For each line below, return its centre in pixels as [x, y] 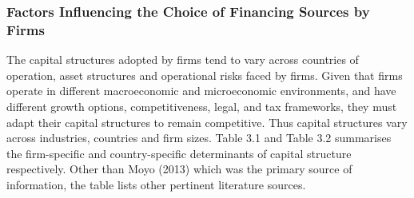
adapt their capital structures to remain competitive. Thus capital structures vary [207, 122]
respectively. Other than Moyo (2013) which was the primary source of [179, 169]
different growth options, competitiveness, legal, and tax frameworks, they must [202, 106]
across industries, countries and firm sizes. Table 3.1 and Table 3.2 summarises [199, 138]
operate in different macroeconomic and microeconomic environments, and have [201, 91]
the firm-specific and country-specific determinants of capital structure [179, 153]
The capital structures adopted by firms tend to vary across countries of [183, 59]
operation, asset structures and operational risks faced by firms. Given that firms [205, 75]
